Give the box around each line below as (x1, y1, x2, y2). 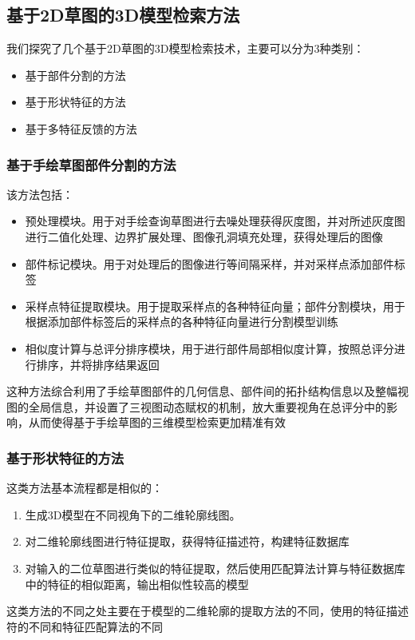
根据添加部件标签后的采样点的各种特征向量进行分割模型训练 (25, 313, 338, 330)
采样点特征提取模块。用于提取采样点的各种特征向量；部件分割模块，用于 (25, 297, 405, 314)
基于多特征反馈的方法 (25, 120, 137, 137)
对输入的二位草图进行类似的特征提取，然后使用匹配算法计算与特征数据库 (25, 559, 405, 576)
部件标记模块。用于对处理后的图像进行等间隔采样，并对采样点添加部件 (25, 255, 394, 272)
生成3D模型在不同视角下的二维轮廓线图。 (25, 506, 241, 523)
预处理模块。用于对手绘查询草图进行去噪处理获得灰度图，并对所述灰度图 (25, 213, 405, 229)
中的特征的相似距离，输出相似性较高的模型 (25, 575, 249, 592)
